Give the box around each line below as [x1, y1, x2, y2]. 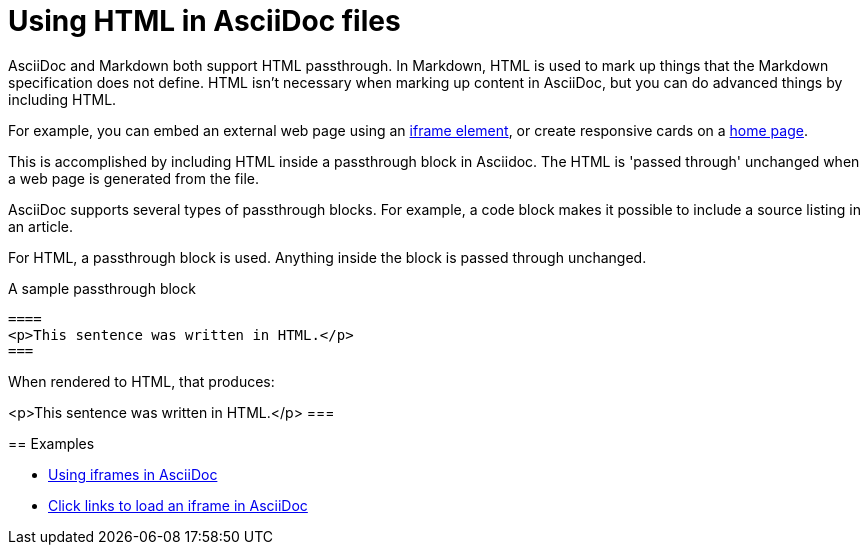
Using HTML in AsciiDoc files [8, 4, 401, 38]
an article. [8, 217, 73, 235]
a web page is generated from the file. [8, 169, 260, 187]
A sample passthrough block [8, 279, 196, 297]
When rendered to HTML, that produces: [8, 372, 275, 390]
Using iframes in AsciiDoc [48, 465, 218, 483]
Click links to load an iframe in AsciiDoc [48, 496, 308, 514]
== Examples [8, 434, 95, 452]
